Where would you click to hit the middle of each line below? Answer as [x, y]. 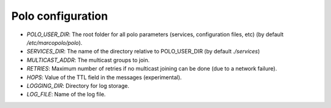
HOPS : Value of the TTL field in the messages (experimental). [104, 77]
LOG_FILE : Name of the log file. [66, 94]
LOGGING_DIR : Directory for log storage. [78, 85]
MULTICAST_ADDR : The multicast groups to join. [88, 60]
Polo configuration [60, 16]
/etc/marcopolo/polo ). [55, 42]
